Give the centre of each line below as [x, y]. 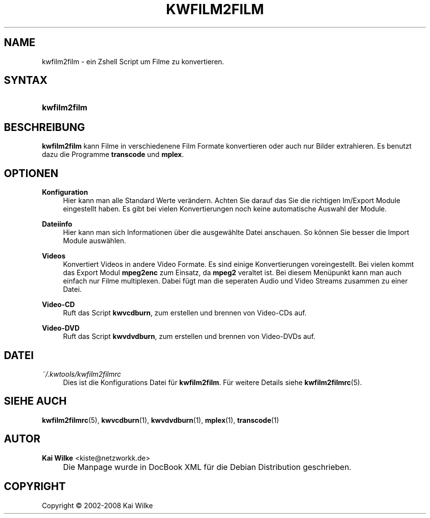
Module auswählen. [94, 241]
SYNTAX [26, 80]
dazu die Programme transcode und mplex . [113, 155]
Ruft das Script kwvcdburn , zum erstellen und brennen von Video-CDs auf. [185, 313]
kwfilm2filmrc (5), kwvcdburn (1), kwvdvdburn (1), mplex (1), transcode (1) [161, 420]
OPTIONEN [31, 173]
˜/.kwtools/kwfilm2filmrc [81, 374]
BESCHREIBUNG [45, 127]
